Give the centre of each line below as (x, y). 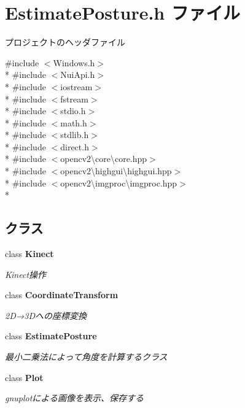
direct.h (75, 146)
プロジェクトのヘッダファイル (65, 42)
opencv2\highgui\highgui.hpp (116, 171)
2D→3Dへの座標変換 (46, 315)
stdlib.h (75, 135)
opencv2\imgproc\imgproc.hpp (119, 183)
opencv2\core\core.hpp (104, 159)
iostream (76, 86)
